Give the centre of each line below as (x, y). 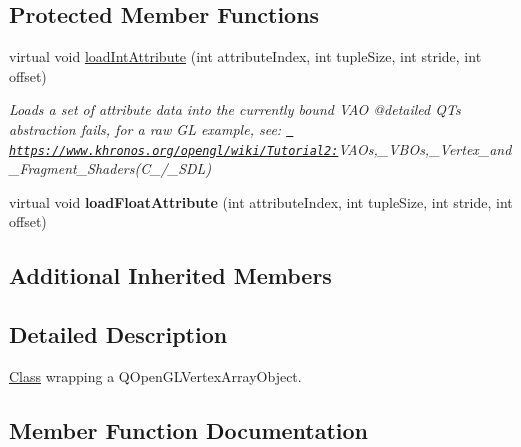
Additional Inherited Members (170, 275)
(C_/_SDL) (173, 168)
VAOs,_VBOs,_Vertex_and (425, 148)
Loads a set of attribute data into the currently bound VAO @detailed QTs (235, 109)
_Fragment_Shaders (72, 168)
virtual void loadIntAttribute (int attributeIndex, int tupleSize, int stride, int (245, 56)
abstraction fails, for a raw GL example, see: (145, 128)
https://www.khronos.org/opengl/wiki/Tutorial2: (174, 150)
